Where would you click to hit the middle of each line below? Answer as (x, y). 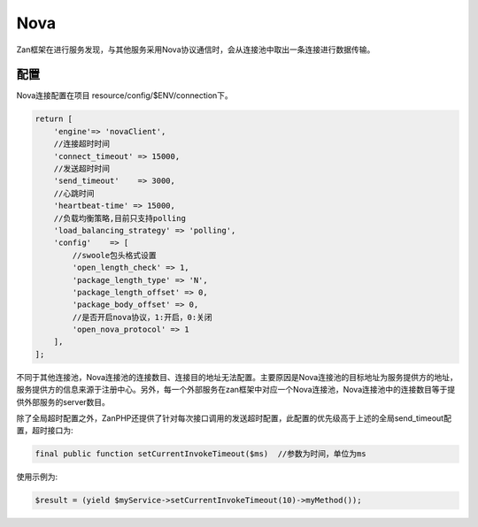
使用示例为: (37, 477)
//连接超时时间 (82, 144)
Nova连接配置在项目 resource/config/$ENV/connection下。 (125, 95)
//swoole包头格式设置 (114, 255)
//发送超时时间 (82, 168)
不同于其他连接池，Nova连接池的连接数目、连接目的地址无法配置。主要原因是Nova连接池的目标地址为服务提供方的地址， (237, 377)
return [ (54, 119)
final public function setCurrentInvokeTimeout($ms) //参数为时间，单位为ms (200, 454)
